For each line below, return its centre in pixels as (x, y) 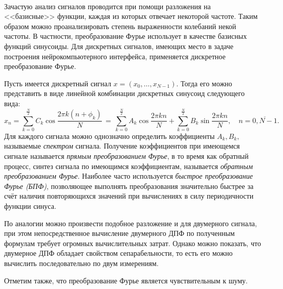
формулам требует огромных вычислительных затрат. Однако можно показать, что (133, 243)
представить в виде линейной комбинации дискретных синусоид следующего (124, 93)
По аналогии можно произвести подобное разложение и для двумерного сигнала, (130, 223)
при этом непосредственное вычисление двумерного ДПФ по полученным (119, 233)
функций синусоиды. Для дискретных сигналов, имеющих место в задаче (119, 46)
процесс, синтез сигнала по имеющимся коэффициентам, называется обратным (128, 166)
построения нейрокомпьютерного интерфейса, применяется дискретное (115, 56)
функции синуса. (30, 206)
